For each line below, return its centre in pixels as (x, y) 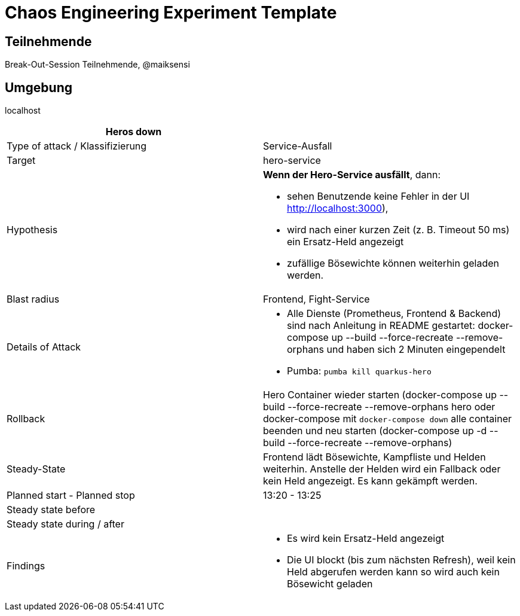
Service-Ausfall (298, 146)
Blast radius (33, 299)
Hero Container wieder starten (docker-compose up (380, 395)
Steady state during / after (65, 524)
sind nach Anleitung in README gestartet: (381, 326)
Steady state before (51, 510)
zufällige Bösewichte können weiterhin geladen (393, 263)
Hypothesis (32, 230)
